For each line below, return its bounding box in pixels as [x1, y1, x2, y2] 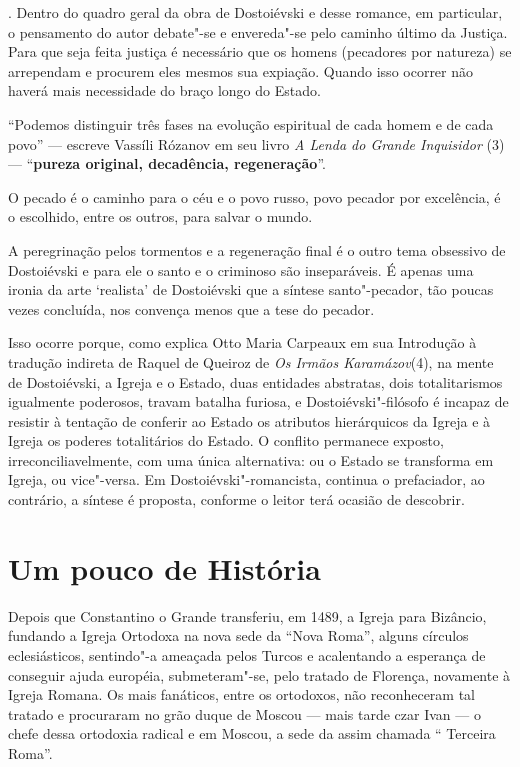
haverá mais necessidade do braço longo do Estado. [8, 80, 321, 101]
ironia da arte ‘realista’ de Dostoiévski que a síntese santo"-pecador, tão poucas [8, 279, 494, 300]
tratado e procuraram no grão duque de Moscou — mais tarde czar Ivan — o [8, 703, 481, 724]
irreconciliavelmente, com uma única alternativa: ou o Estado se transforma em [8, 449, 494, 470]
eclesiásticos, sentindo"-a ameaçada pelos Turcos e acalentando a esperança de [8, 644, 486, 665]
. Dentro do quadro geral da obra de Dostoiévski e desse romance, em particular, [8, 2, 503, 22]
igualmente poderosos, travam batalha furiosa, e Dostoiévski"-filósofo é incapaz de [8, 391, 509, 412]
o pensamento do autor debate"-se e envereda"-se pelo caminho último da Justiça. [8, 21, 508, 42]
